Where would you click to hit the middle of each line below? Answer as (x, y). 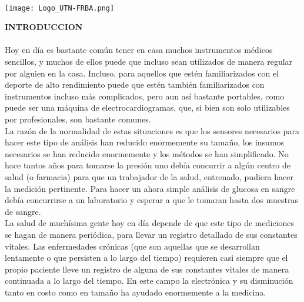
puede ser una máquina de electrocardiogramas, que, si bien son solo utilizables (147, 107)
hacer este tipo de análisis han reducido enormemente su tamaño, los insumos (145, 142)
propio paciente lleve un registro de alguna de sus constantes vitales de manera (147, 269)
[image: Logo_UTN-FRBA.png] (60, 8)
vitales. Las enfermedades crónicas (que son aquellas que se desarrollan (132, 246)
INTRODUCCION (44, 27)
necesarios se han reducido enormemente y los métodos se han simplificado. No (147, 153)
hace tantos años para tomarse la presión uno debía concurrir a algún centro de (148, 165)
